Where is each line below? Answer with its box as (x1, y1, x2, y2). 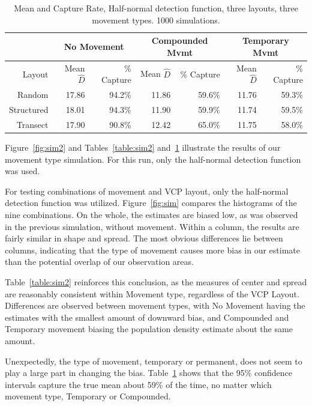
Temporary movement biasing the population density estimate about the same (5, 323, 293, 335)
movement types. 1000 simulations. (92, 13, 220, 26)
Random (17, 88, 49, 101)
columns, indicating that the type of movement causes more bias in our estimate (5, 243, 300, 256)
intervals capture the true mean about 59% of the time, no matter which (5, 378, 272, 390)
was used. (5, 165, 40, 177)
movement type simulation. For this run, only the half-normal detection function (5, 153, 301, 165)
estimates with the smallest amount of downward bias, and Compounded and (5, 311, 289, 323)
